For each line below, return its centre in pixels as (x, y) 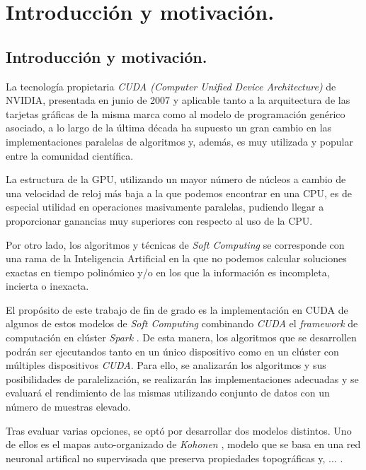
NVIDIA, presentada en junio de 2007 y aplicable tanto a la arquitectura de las (178, 100)
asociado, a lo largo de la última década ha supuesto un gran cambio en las (169, 128)
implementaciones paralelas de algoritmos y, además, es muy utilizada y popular (179, 141)
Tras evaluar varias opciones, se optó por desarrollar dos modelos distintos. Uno (179, 430)
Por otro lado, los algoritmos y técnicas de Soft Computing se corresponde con (175, 244)
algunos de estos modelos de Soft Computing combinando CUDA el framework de (182, 323)
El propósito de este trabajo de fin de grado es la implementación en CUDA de (177, 309)
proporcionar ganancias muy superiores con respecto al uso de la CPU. (159, 220)
